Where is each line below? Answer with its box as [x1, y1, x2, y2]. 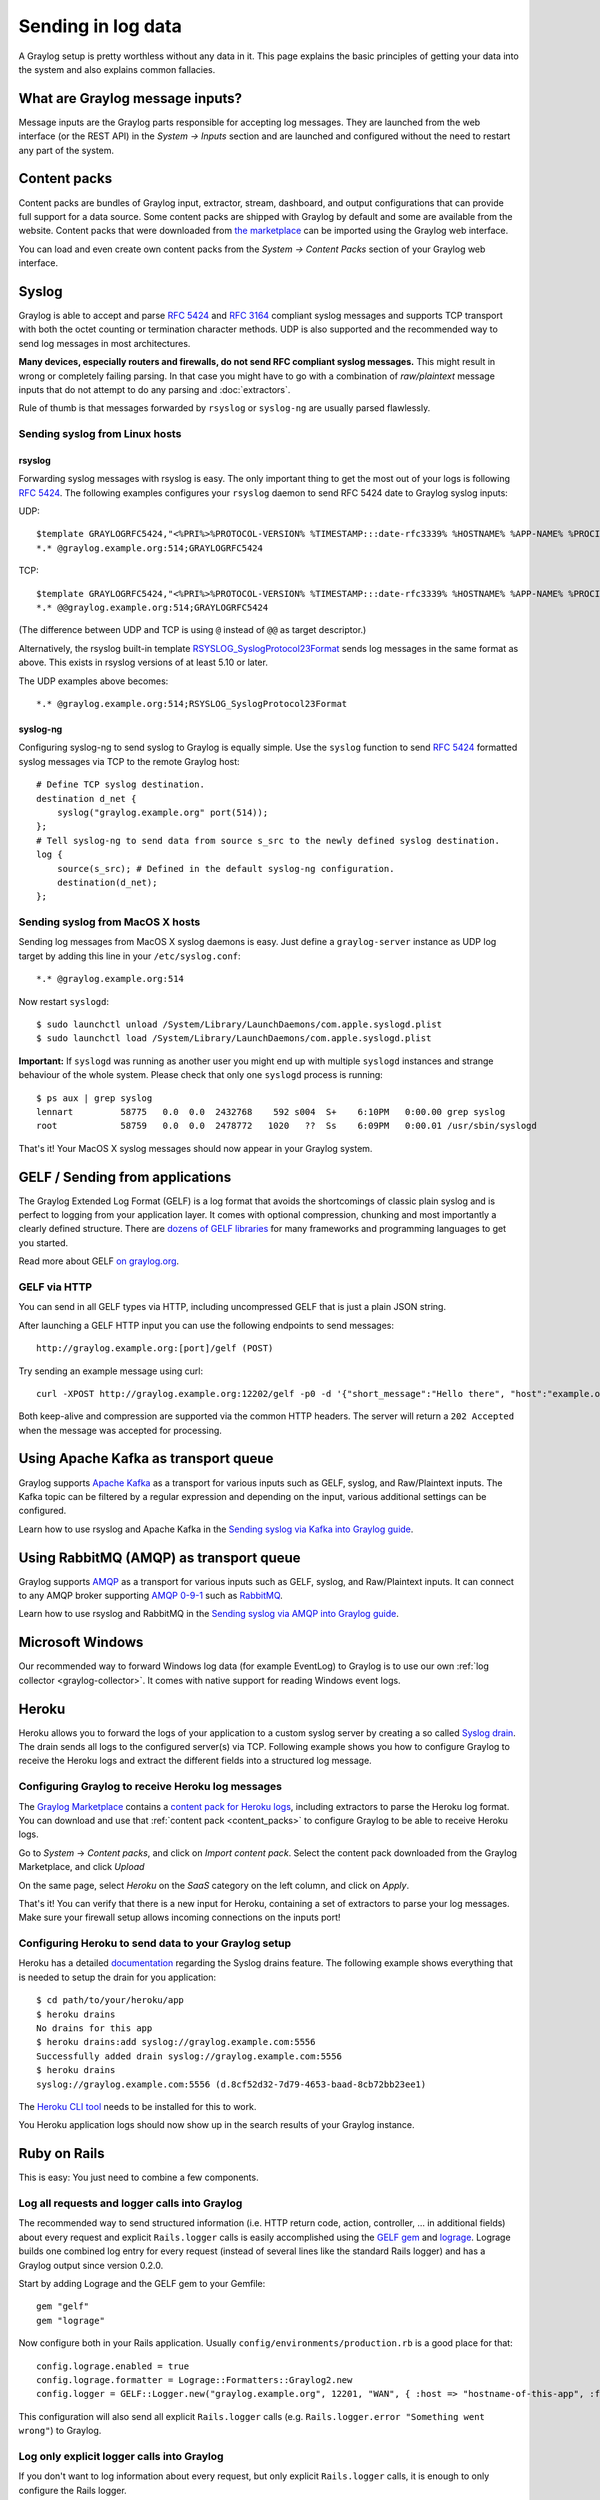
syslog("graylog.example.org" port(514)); [56, 806, 269, 818]
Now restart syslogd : [18, 995, 110, 1007]
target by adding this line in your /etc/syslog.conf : [18, 950, 241, 962]
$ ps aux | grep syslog [36, 1092, 153, 1104]
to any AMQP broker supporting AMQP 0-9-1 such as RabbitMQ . [18, 1590, 284, 1602]
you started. [18, 1236, 69, 1249]
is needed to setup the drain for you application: [18, 1971, 217, 1983]
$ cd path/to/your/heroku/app [36, 1995, 185, 2006]
